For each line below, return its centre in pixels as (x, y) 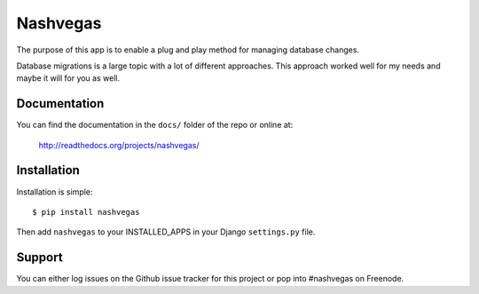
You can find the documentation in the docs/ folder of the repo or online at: (155, 125)
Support (39, 258)
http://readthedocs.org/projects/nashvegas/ (119, 145)
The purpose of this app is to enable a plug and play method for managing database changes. (188, 50)
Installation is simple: (55, 192)
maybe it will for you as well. (68, 78)
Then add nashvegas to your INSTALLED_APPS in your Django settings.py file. (166, 232)
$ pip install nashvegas (86, 212)
